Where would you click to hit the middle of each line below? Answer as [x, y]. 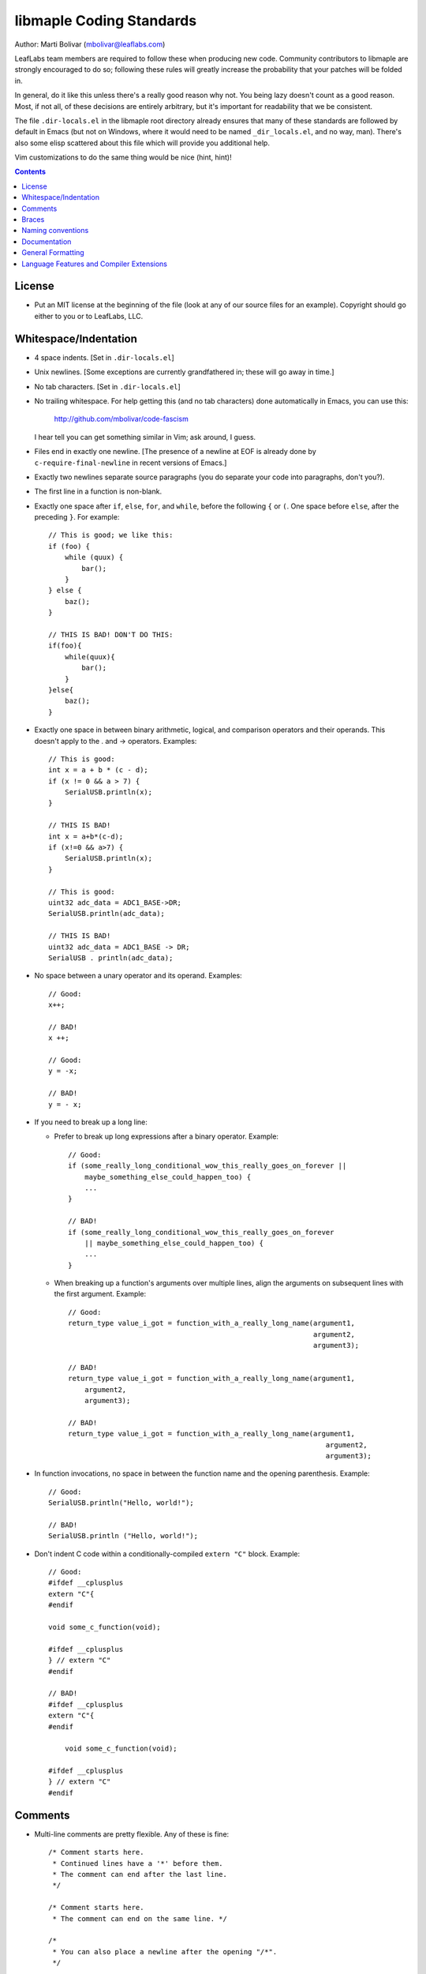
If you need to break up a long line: [91, 1122]
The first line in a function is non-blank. [98, 492]
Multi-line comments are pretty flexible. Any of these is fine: [132, 1834]
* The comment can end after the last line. [140, 1874]
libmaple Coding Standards [106, 21]
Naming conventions [55, 231]
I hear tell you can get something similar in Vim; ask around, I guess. [145, 437]
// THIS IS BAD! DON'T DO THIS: [111, 634]
